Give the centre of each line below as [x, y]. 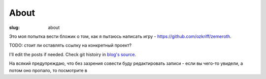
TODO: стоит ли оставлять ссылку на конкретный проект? [70, 45]
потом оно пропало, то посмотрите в [48, 70]
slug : [14, 27]
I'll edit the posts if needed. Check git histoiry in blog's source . [73, 54]
